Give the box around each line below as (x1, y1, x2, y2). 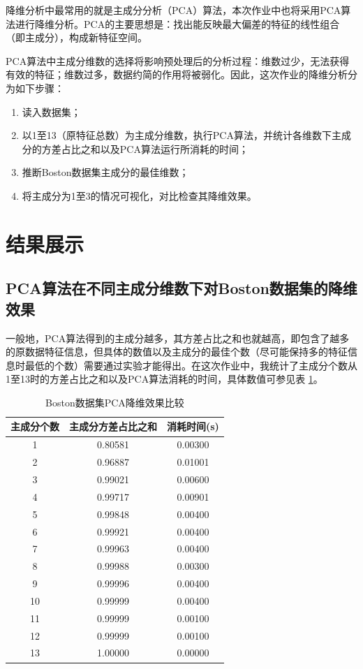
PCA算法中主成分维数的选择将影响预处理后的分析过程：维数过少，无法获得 (6, 53, 350, 68)
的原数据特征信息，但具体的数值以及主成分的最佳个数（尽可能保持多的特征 (6, 344, 348, 359)
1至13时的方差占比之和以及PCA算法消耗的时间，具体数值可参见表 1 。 (6, 372, 323, 386)
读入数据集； (22, 104, 81, 119)
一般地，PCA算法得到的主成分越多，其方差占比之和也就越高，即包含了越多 (6, 330, 350, 345)
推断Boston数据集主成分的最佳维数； (22, 165, 189, 179)
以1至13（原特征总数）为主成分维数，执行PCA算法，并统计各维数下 (22, 128, 332, 142)
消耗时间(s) (167, 419, 219, 434)
